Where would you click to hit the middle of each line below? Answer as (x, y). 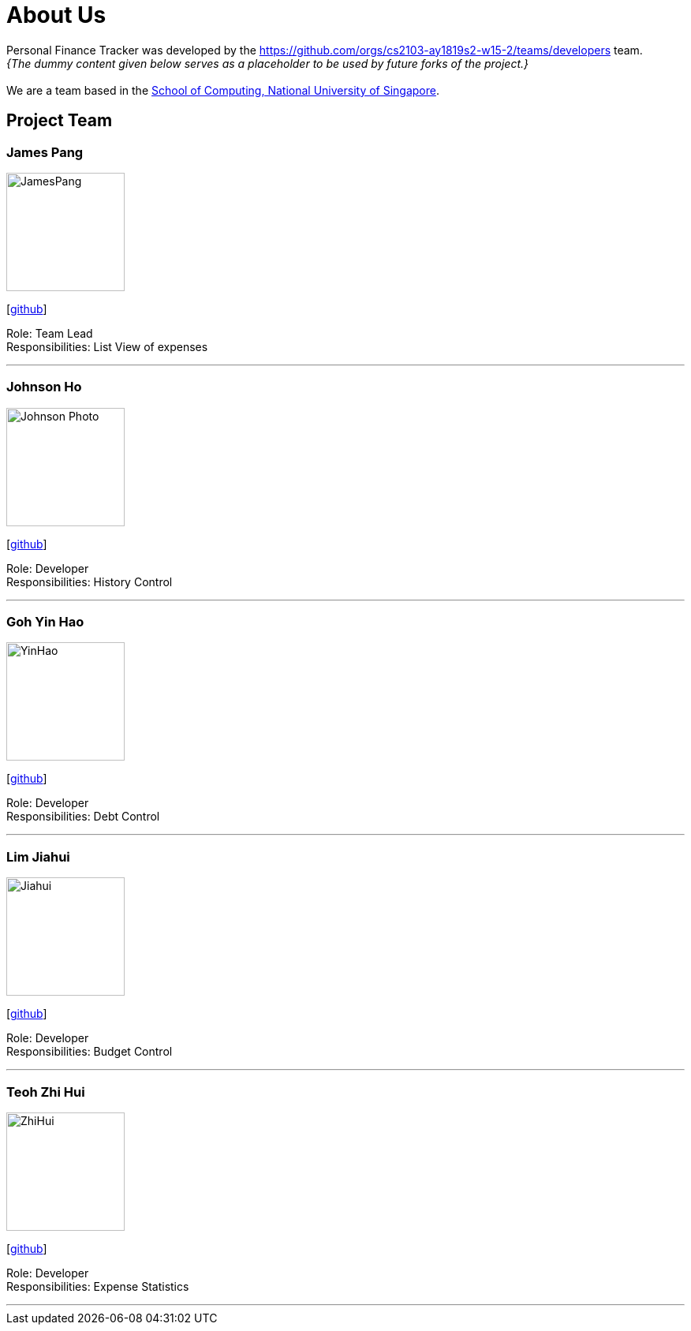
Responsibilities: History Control (90, 581)
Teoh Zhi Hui (46, 1092)
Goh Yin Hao (45, 622)
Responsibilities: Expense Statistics (98, 1286)
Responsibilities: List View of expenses (107, 346)
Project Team (60, 121)
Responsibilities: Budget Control (90, 1052)
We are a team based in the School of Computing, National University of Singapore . (223, 90)
